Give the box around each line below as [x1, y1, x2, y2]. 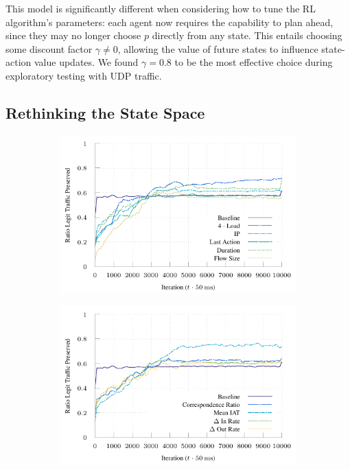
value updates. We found [34, 55, 139, 69]
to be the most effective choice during [174, 55, 333, 69]
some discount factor [5, 41, 93, 56]
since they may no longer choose [5, 28, 141, 43]
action [5, 55, 32, 69]
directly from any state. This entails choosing [152, 28, 342, 43]
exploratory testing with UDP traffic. [5, 68, 162, 82]
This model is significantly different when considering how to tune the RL [5, 1, 316, 15]
